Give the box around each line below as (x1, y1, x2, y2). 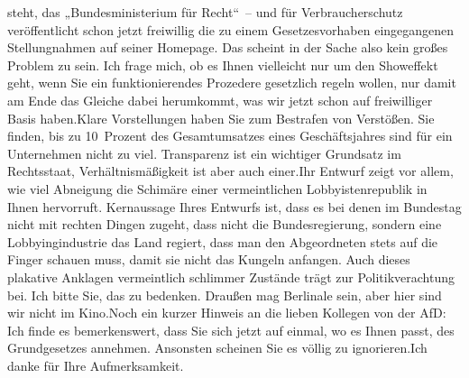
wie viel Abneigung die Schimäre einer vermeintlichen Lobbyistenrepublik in (7, 179, 428, 198)
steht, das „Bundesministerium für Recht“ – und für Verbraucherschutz (7, 3, 403, 21)
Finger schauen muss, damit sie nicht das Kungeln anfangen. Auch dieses (7, 250, 410, 269)
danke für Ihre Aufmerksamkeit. (7, 355, 184, 374)
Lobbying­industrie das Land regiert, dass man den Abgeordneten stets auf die (7, 232, 438, 251)
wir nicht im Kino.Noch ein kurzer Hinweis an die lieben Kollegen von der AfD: (7, 303, 446, 322)
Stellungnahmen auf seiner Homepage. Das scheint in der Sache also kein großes (7, 38, 448, 57)
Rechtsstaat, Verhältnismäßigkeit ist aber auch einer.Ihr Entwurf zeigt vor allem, (7, 161, 454, 180)
